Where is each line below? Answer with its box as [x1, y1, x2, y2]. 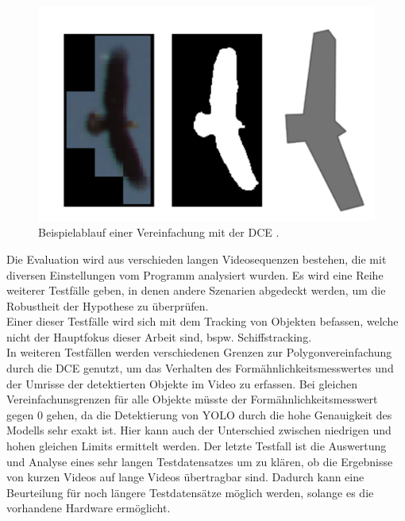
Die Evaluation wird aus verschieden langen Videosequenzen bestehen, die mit [6, 250, 387, 267]
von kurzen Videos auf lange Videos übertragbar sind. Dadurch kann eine [6, 469, 364, 485]
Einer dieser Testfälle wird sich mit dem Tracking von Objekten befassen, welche [6, 313, 399, 330]
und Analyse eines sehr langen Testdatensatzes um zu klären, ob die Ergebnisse [6, 453, 393, 469]
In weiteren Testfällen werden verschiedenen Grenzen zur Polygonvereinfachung [6, 344, 392, 361]
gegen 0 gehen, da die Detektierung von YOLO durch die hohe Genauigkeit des [6, 406, 392, 423]
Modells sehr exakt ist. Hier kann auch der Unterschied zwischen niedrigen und [6, 422, 391, 438]
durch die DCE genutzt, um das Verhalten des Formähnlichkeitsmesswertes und [6, 360, 394, 376]
